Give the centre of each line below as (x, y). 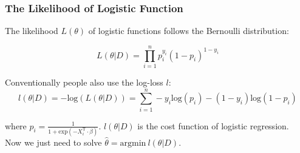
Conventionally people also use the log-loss (84, 82)
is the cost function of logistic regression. (213, 125)
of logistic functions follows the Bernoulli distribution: (189, 31)
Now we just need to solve (53, 142)
